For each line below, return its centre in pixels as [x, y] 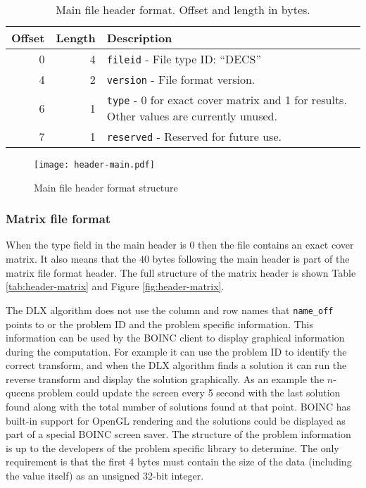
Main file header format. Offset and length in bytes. [183, 10]
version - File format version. [181, 79]
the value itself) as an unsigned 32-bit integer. [105, 476]
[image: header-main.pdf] [94, 165]
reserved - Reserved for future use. [194, 136]
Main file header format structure [106, 187]
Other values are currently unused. [192, 116]
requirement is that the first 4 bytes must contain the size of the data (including [179, 462]
